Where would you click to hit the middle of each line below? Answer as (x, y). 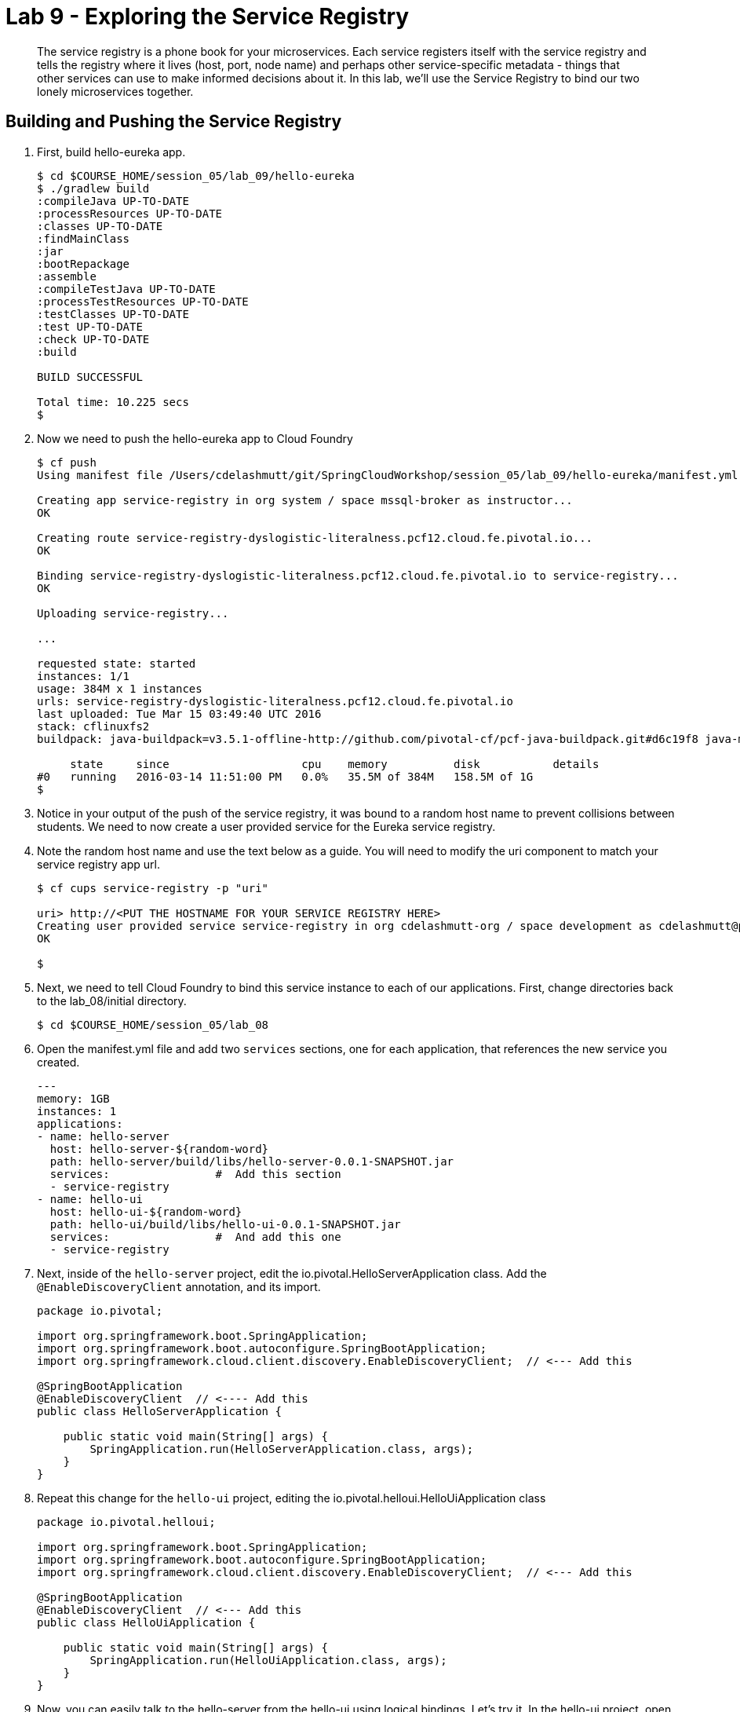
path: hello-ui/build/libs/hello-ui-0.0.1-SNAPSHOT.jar (225, 1224)
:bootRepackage (84, 263)
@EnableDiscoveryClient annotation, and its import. (179, 1286)
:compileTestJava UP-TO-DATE (126, 289)
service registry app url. (98, 864)
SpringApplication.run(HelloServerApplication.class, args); (282, 1449)
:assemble (67, 276)
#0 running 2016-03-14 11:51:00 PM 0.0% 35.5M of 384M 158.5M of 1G (285, 776)
